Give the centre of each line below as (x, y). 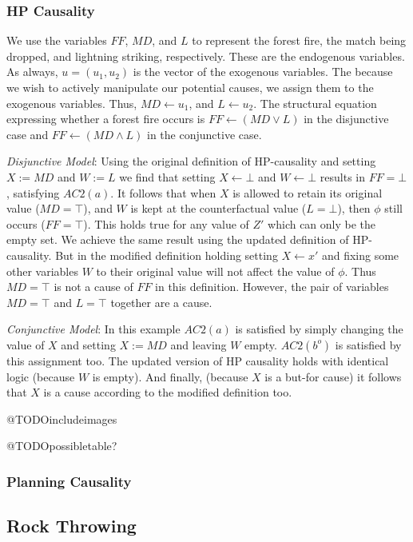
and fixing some (360, 255)
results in (342, 176)
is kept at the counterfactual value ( (218, 208)
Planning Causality (69, 481)
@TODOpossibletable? (62, 446)
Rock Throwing (71, 526)
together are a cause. (161, 302)
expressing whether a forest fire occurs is (106, 119)
